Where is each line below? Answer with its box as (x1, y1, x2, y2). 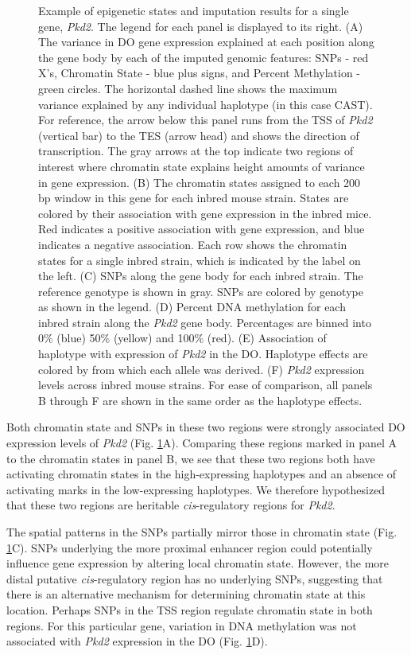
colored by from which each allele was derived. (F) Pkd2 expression (38, 361, 365, 377)
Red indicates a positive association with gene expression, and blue (38, 220, 365, 237)
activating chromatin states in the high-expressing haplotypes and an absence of (6, 466, 397, 482)
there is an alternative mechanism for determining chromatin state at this (6, 586, 366, 602)
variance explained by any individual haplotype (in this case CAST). (38, 96, 373, 112)
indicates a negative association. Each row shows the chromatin (38, 236, 347, 252)
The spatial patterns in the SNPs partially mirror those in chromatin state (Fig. (6, 524, 397, 540)
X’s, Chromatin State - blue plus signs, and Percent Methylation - (38, 64, 361, 81)
